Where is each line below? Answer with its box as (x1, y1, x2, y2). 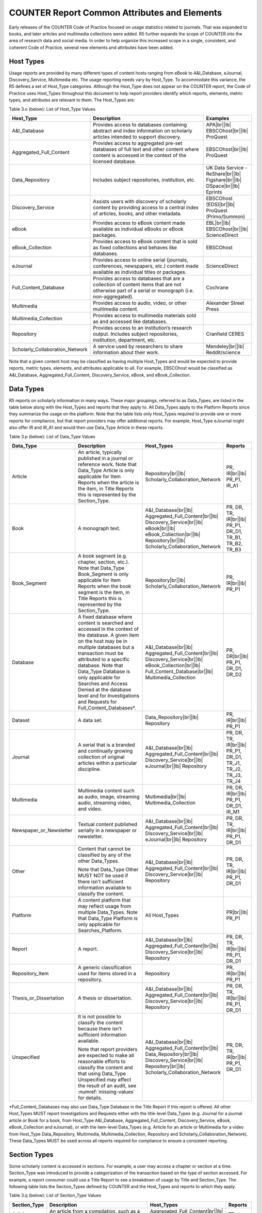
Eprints (206, 188, 223, 195)
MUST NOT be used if (78, 872, 129, 879)
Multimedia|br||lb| (145, 793, 186, 800)
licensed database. (93, 158, 136, 164)
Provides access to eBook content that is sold (93, 238, 197, 245)
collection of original (78, 754, 125, 760)
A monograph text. (78, 525, 121, 531)
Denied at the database (78, 687, 131, 693)
